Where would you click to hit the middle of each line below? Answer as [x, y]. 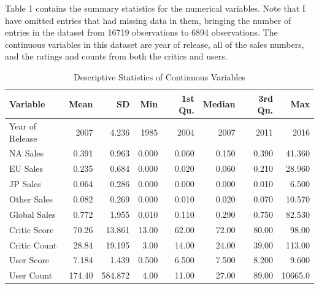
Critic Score [32, 229]
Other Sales [31, 198]
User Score [29, 260]
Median [219, 104]
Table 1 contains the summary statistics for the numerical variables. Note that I [155, 8]
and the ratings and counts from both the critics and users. [116, 56]
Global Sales [33, 214]
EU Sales [26, 168]
